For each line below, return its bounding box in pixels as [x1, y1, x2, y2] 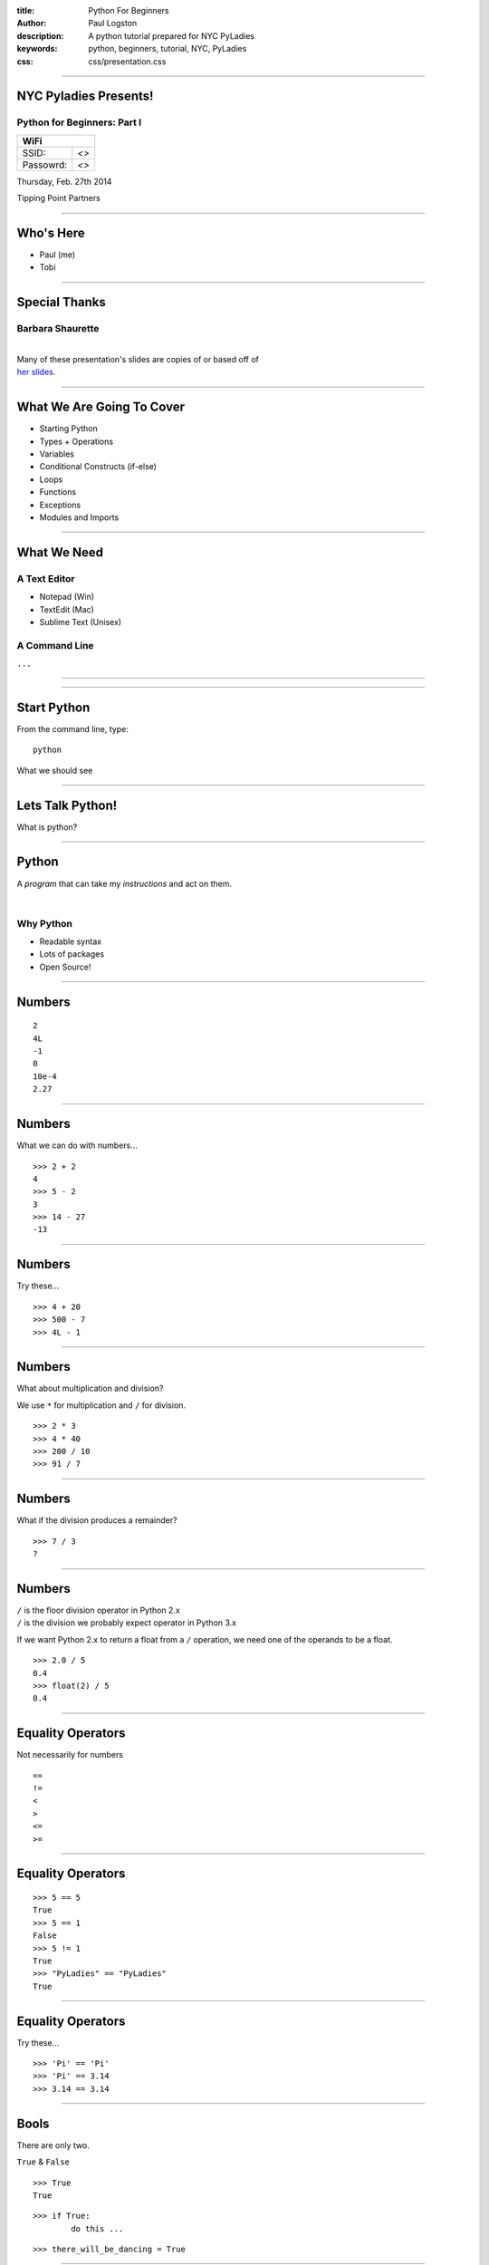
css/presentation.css [88, 55, 167, 67]
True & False [16, 2156, 70, 2167]
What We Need [16, 545, 104, 560]
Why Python [16, 917, 72, 930]
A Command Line [16, 639, 94, 651]
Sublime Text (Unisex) [39, 616, 122, 627]
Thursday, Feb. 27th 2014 [16, 176, 112, 187]
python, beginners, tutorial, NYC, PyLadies [88, 43, 247, 54]
